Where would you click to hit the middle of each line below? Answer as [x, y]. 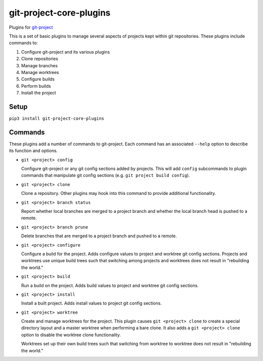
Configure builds [38, 79]
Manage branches [39, 65]
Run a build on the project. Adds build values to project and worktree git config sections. [110, 285]
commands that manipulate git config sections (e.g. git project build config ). [105, 175]
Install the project [38, 93]
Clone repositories [40, 59]
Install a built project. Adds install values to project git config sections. [91, 303]
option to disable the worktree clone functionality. [71, 335]
